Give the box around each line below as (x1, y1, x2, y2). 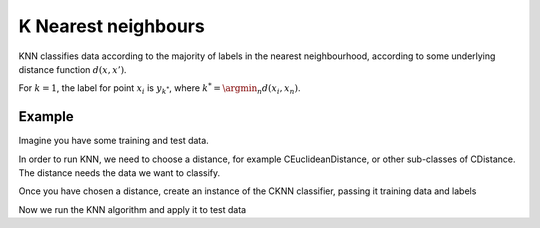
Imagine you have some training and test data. (18, 135, 209, 147)
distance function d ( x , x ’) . (18, 63, 127, 75)
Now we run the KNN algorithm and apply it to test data (18, 203, 247, 215)
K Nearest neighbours (18, 15, 205, 37)
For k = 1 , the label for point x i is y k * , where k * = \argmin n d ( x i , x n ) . (18, 81, 301, 97)
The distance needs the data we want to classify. (18, 167, 221, 179)
